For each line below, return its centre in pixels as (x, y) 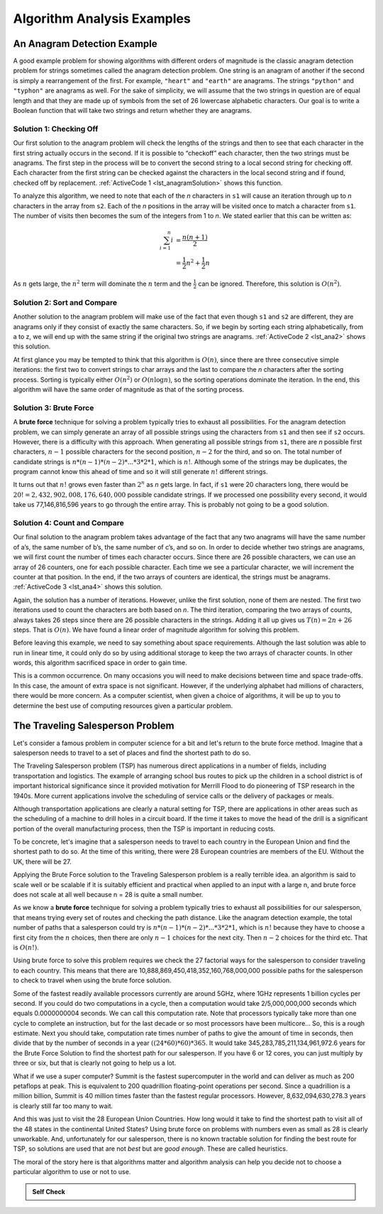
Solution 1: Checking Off (56, 129)
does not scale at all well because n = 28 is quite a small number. (108, 895)
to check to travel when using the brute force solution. (92, 980)
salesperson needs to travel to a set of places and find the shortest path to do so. (132, 753)
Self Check (49, 1191)
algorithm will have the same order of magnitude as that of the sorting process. (129, 389)
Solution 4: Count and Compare (68, 523)
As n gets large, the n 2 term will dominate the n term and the (102, 283)
